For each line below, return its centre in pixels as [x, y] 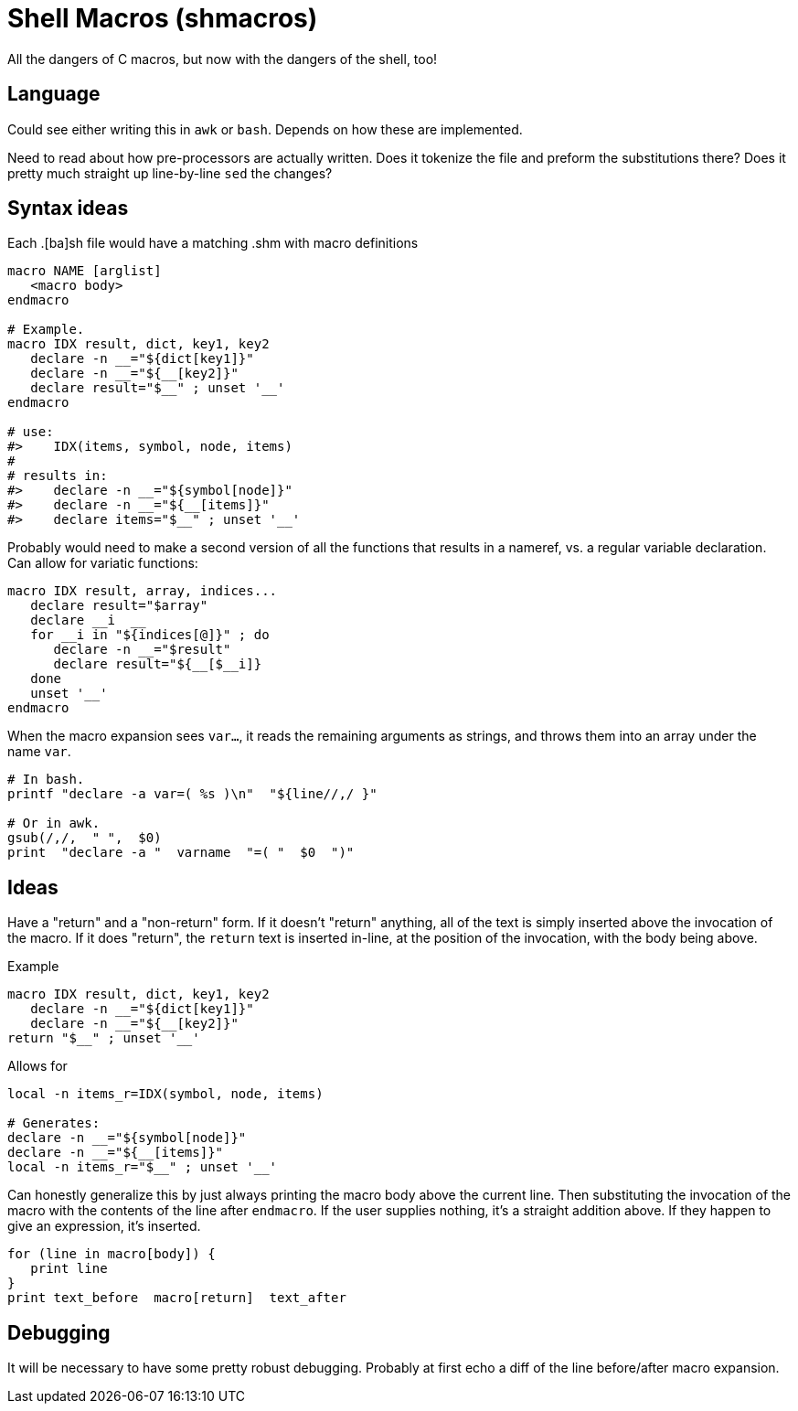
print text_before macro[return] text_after [177, 1298]
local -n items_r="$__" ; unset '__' [143, 1167]
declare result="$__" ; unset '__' [158, 388]
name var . [39, 752]
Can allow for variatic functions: [103, 563]
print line [69, 1269]
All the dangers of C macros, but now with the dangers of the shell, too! [223, 59]
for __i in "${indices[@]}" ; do [150, 635]
